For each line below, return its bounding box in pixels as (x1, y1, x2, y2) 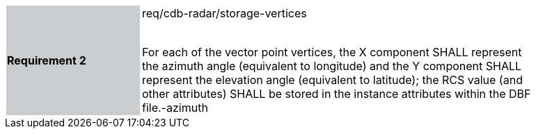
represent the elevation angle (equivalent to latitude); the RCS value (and (142, 73, 523, 87)
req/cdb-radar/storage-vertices (142, 6, 307, 20)
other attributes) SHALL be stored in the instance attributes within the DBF (142, 87, 531, 101)
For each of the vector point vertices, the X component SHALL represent (142, 45, 522, 59)
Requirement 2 (7, 53, 86, 67)
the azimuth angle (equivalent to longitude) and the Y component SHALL (142, 59, 522, 73)
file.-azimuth (142, 101, 208, 115)
